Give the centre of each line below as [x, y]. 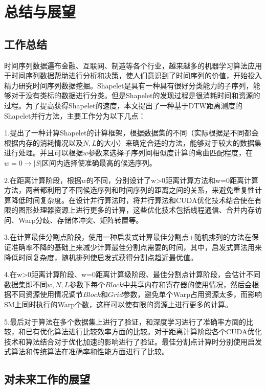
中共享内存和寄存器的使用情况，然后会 [187, 284]
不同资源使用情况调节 [47, 294]
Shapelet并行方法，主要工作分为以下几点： [75, 115]
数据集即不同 [26, 284]
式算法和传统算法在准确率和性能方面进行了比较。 [86, 351]
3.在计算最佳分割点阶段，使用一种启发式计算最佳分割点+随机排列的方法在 [128, 237]
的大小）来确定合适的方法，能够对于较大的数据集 [179, 142]
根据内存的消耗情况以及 [43, 142]
